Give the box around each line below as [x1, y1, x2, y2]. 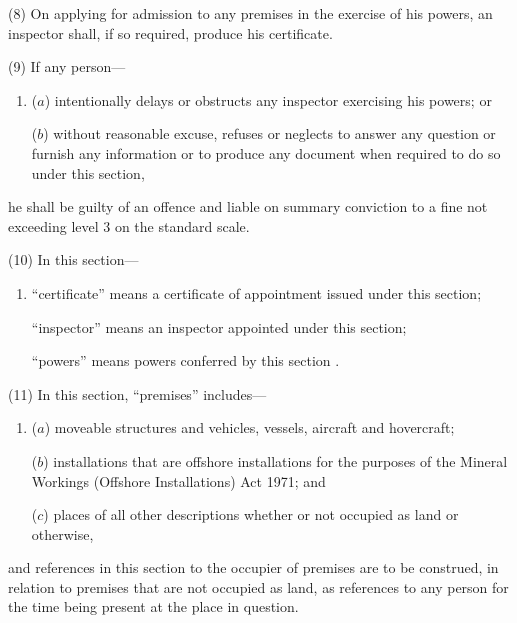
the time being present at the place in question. [8, 596, 299, 617]
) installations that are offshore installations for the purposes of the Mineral [43, 450, 508, 471]
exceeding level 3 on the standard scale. [8, 215, 250, 236]
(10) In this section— [8, 249, 139, 270]
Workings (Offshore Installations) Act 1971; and [31, 470, 326, 491]
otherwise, [31, 523, 94, 544]
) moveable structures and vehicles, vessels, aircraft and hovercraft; [44, 417, 455, 438]
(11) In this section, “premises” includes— [8, 383, 267, 404]
